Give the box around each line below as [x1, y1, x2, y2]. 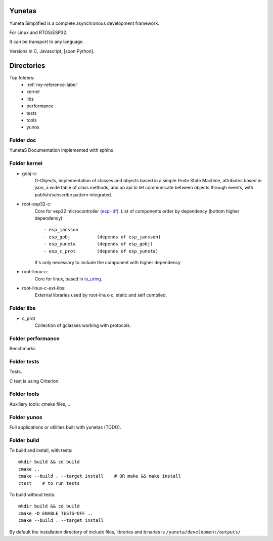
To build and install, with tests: [9, 447, 73, 453]
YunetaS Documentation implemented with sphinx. [9, 147, 115, 153]
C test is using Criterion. [9, 378, 60, 384]
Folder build [9, 437, 39, 444]
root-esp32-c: [22, 201, 52, 207]
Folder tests [9, 358, 39, 365]
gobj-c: [22, 170, 37, 177]
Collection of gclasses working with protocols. [34, 322, 131, 328]
